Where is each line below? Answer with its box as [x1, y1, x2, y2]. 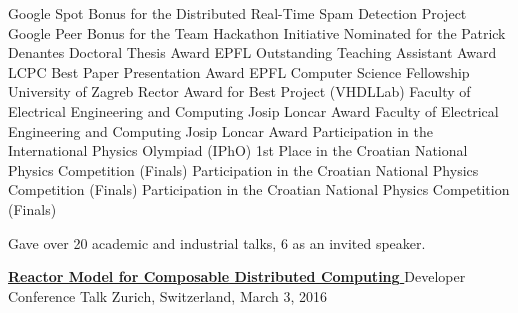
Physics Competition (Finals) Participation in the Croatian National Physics [8, 159, 479, 180]
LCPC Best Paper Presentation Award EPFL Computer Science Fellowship [8, 61, 470, 82]
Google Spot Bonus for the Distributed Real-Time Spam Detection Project [8, 3, 467, 23]
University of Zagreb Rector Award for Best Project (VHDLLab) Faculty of [8, 81, 471, 102]
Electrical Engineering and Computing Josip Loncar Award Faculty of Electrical [8, 100, 499, 121]
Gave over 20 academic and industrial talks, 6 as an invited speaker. [8, 232, 426, 253]
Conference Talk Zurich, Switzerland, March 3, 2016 [8, 285, 328, 306]
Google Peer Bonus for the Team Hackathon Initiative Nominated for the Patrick [8, 22, 506, 43]
